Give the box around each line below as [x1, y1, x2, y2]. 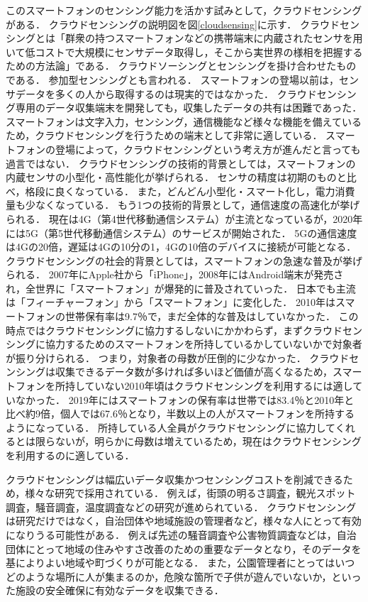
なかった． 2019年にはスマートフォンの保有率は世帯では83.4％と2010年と [15, 392, 355, 407]
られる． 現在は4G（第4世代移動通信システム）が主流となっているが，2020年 [6, 211, 363, 226]
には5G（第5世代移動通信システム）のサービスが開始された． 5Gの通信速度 [6, 225, 357, 240]
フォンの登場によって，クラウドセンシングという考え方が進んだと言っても [15, 141, 361, 156]
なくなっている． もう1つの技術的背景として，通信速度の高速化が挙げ [35, 197, 360, 212]
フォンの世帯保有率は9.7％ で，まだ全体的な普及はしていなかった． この [25, 309, 359, 324]
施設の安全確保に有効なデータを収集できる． [15, 583, 224, 598]
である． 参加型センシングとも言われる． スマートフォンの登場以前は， [6, 72, 340, 87]
